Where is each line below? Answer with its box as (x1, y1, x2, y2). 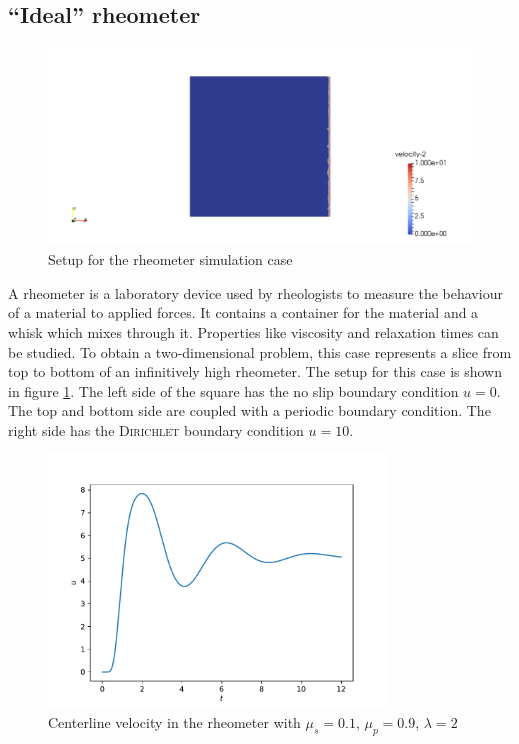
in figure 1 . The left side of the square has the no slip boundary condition (8, 380, 459, 401)
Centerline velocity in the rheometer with (48, 712, 301, 733)
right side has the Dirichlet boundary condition (8, 419, 304, 440)
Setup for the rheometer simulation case (48, 249, 293, 270)
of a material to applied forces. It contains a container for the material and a (8, 302, 479, 323)
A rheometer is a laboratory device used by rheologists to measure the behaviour (8, 282, 503, 303)
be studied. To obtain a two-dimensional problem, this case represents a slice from (8, 341, 512, 362)
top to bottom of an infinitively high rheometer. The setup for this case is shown (8, 361, 503, 382)
